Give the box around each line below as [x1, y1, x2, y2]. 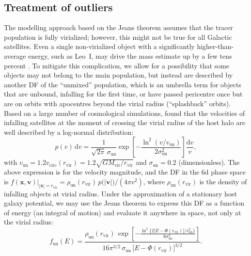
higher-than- [197, 41, 234, 51]
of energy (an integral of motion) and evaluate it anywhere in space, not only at [4, 207, 241, 217]
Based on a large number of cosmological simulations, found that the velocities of [4, 108, 245, 118]
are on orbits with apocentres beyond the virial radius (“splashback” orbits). [4, 98, 231, 108]
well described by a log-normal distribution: [4, 127, 134, 137]
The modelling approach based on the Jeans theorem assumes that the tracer [4, 22, 233, 32]
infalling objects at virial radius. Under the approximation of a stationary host [4, 188, 237, 198]
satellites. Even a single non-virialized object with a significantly [4, 41, 195, 51]
